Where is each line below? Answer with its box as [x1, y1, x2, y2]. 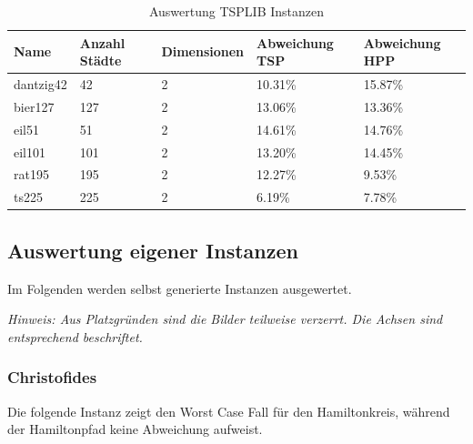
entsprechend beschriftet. [7, 327, 143, 346]
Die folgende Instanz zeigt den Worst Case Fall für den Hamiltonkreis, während [7, 401, 450, 420]
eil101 [14, 142, 45, 161]
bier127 [14, 96, 55, 116]
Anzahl [79, 33, 126, 52]
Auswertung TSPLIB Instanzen [148, 2, 325, 20]
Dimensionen [161, 42, 245, 61]
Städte [79, 51, 122, 70]
